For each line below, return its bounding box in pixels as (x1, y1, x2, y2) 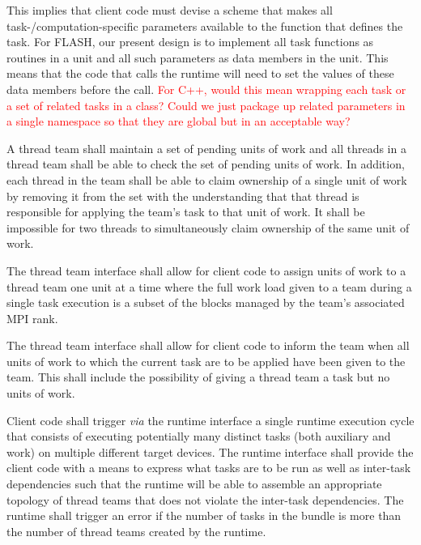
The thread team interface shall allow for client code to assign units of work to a (6, 262, 406, 279)
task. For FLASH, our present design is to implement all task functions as (6, 33, 374, 50)
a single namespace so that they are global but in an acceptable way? (6, 113, 351, 130)
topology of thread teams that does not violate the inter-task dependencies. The (6, 491, 404, 508)
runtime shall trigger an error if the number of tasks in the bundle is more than (6, 507, 402, 524)
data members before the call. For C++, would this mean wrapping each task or (6, 80, 406, 97)
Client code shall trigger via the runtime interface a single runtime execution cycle (6, 411, 415, 428)
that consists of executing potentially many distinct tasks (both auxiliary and (6, 428, 391, 445)
